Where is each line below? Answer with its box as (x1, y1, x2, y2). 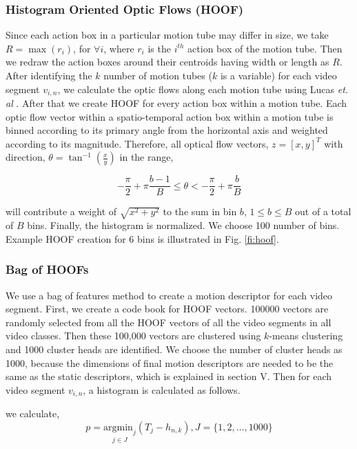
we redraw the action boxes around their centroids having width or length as (6, 54, 329, 69)
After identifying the (6, 68, 92, 82)
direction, (6, 150, 45, 164)
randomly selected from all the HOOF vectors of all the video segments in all (6, 315, 331, 329)
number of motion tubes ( (103, 68, 212, 82)
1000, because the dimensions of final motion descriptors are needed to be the (6, 355, 334, 370)
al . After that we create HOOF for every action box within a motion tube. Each (6, 96, 347, 110)
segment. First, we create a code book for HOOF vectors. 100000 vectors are (6, 301, 329, 316)
